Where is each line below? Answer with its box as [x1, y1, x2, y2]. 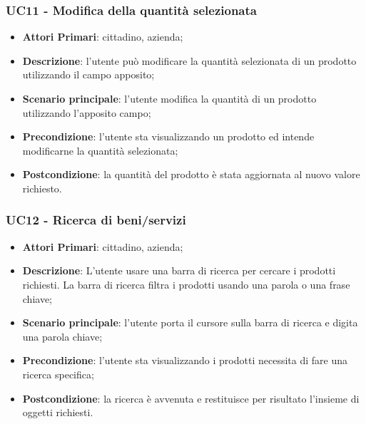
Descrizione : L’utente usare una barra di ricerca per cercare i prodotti [22, 263, 336, 278]
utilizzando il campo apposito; [22, 67, 155, 82]
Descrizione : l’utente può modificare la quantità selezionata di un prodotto [22, 53, 357, 68]
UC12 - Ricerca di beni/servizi [6, 211, 186, 229]
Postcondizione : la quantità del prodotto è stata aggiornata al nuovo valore [22, 167, 360, 182]
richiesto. [22, 180, 62, 195]
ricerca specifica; [22, 366, 94, 381]
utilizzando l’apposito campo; [22, 105, 151, 120]
